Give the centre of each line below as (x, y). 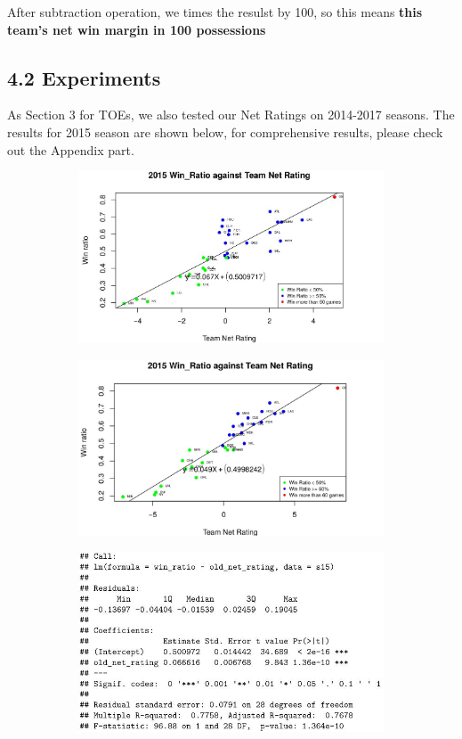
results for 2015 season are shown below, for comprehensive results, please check (225, 131)
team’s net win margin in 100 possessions (137, 29)
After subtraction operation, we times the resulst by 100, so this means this (215, 12)
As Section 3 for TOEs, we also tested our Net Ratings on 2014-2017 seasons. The (231, 115)
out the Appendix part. (71, 149)
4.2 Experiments (84, 77)
